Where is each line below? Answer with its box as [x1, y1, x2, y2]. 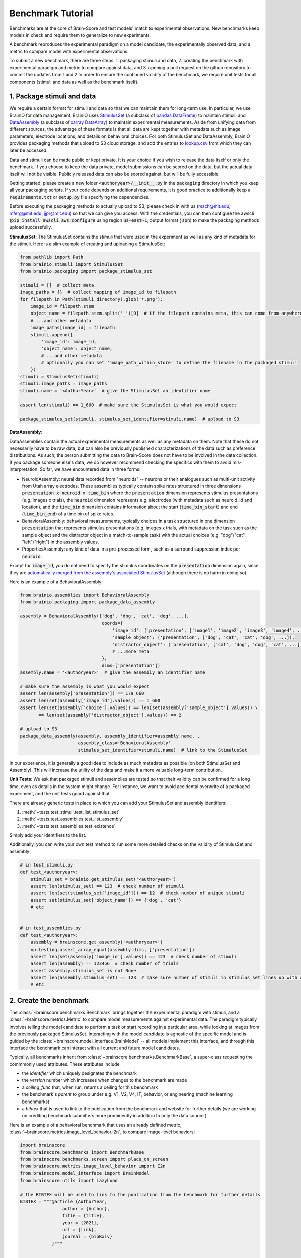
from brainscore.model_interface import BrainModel [20, 1170, 150, 1176]
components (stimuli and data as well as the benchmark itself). [9, 78, 139, 85]
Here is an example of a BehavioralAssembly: [9, 579, 103, 585]
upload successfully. [9, 224, 52, 230]
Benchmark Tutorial [9, 8, 94, 19]
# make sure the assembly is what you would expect [20, 684, 150, 689]
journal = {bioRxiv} [62, 1234, 113, 1240]
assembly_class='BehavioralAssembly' [78, 740, 171, 746]
